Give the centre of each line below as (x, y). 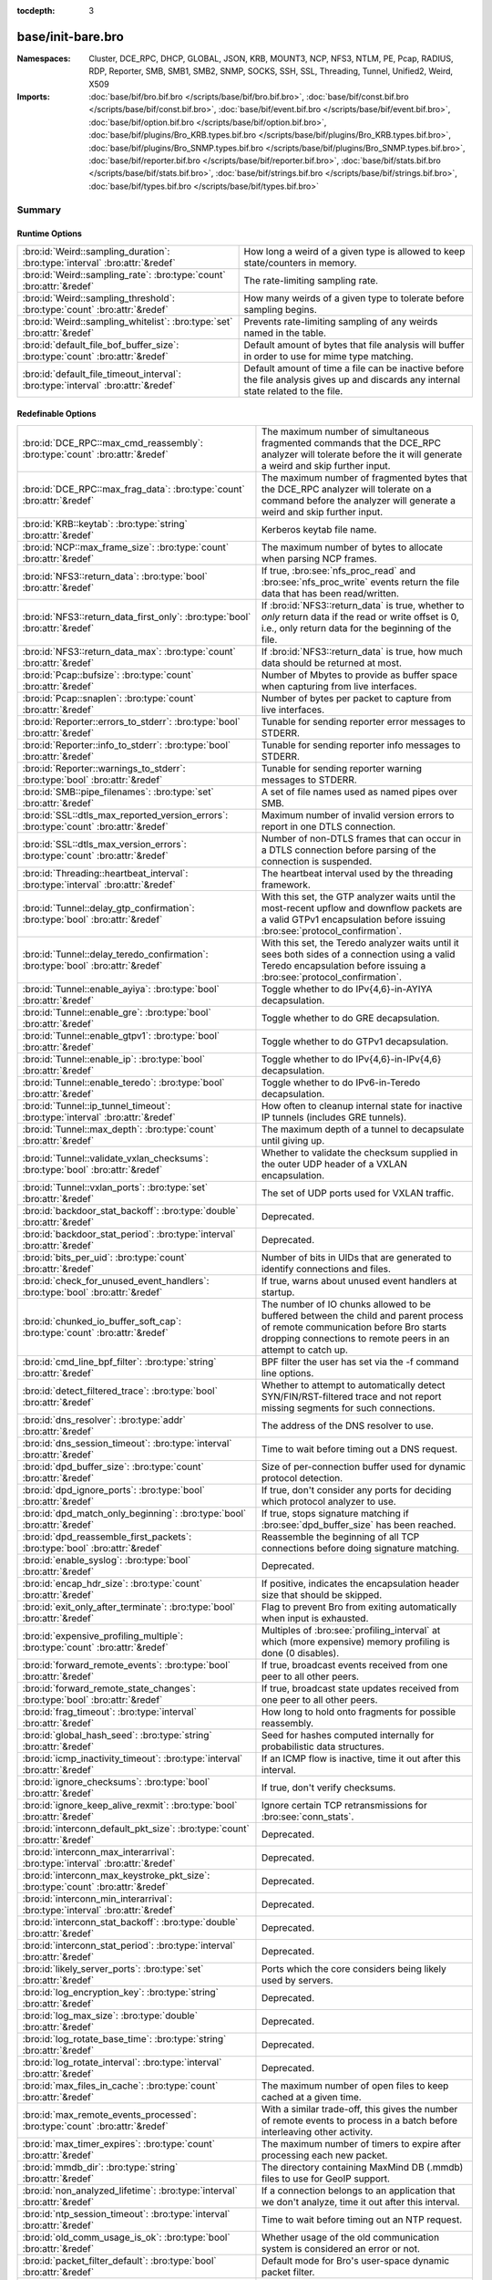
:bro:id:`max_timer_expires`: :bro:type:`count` (119, 2143)
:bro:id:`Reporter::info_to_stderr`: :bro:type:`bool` (127, 745)
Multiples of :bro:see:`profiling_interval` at (351, 1630)
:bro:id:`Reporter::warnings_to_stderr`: (104, 768)
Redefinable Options (56, 414)
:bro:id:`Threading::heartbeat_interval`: (105, 873)
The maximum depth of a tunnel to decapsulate (363, 1129)
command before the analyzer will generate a (358, 500)
